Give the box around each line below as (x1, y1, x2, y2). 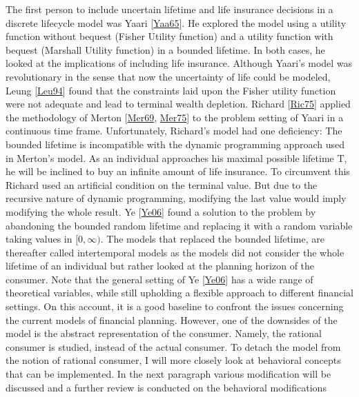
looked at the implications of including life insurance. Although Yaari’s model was (6, 56, 353, 70)
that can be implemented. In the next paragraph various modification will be (6, 367, 331, 381)
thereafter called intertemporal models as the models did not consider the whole (6, 245, 345, 259)
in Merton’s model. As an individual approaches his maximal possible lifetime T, (6, 150, 347, 165)
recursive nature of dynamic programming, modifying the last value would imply (6, 191, 347, 205)
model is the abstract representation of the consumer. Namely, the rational (6, 326, 322, 340)
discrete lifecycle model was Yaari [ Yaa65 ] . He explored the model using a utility (6, 15, 347, 30)
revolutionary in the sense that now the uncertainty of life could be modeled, (6, 69, 331, 83)
